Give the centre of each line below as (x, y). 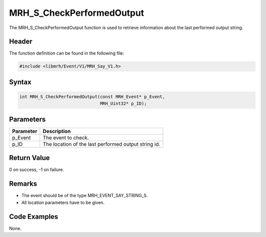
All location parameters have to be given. (63, 203)
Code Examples (34, 217)
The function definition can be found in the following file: (66, 53)
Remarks (23, 184)
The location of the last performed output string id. (101, 144)
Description (57, 131)
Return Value (30, 158)
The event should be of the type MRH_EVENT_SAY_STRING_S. (84, 196)
